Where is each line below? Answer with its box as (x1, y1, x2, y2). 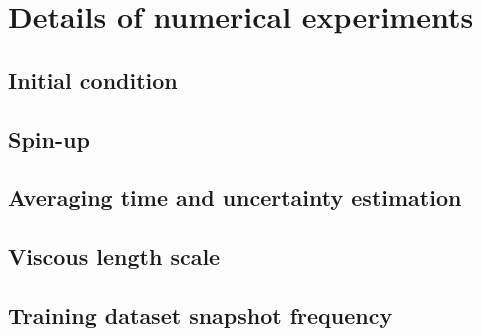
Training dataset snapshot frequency (8, 299, 393, 330)
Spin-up (8, 123, 90, 154)
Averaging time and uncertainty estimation (8, 182, 462, 213)
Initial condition (8, 64, 178, 95)
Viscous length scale (8, 241, 221, 272)
